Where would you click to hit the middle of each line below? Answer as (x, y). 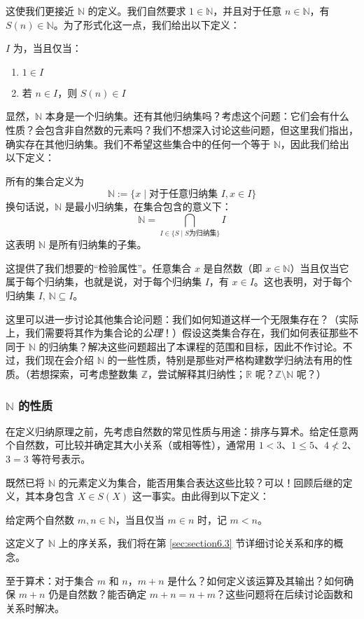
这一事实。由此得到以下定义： (201, 496)
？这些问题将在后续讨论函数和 (285, 594)
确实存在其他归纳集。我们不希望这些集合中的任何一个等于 (138, 143)
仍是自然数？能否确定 (98, 594)
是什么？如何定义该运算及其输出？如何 (256, 580)
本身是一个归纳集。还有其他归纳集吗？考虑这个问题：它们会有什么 (197, 116)
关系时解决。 (35, 607)
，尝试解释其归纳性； (197, 374)
